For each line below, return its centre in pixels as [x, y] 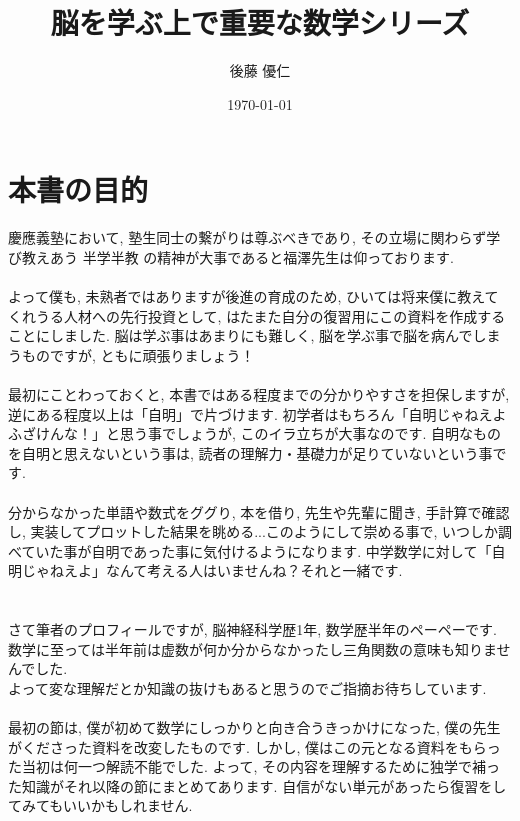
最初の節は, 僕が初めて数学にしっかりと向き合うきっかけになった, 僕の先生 [254, 727]
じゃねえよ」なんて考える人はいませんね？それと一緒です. [212, 570]
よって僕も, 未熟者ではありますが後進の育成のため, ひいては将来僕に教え [246, 296]
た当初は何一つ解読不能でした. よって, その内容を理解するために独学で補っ [254, 766]
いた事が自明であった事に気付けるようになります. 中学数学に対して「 [263, 550]
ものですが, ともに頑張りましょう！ [138, 354]
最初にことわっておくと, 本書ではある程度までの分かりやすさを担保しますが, [259, 394]
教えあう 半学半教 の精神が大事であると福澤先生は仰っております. [237, 256]
